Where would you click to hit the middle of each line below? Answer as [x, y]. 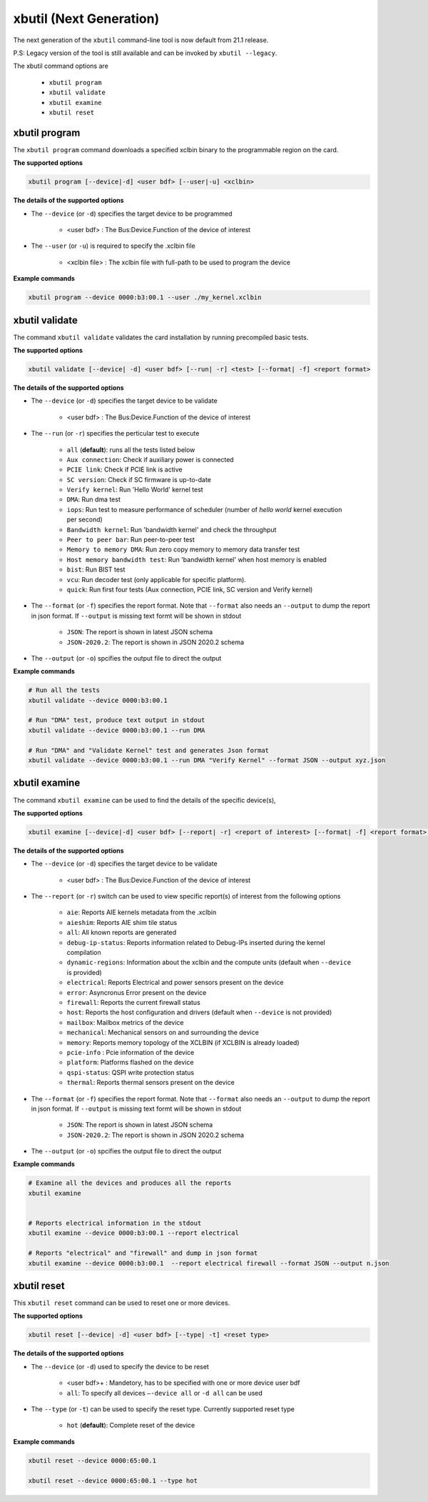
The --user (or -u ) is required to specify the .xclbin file [113, 246]
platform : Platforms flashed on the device [130, 1062]
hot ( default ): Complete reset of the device [131, 1426]
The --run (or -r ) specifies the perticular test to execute [115, 434]
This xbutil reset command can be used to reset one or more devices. [122, 1303]
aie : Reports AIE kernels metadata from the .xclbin [142, 912]
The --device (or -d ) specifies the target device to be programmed [132, 214]
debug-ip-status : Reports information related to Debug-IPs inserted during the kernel [196, 942]
